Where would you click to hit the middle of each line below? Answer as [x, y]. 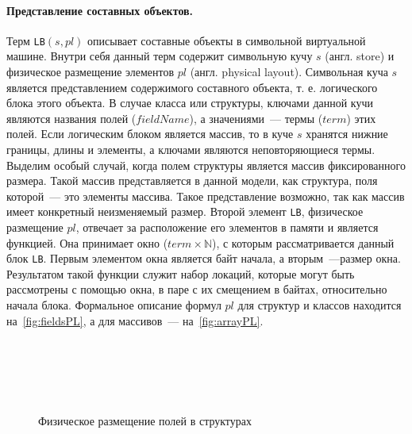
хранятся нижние [347, 134]
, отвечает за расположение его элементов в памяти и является [227, 227]
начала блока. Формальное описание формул [114, 305]
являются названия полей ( [71, 118]
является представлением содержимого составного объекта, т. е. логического [192, 87]
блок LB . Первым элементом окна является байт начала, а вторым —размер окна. [204, 258]
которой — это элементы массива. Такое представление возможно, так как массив [206, 196]
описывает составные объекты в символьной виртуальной [227, 40]
